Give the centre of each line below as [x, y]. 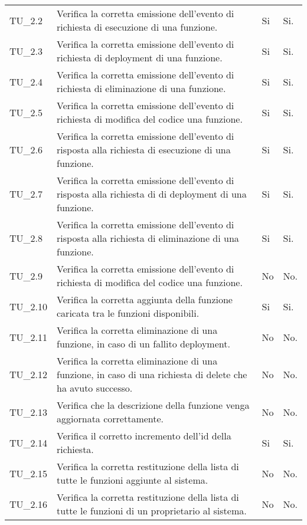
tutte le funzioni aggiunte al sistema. [133, 480]
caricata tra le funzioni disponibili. [128, 313]
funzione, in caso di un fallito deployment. [143, 344]
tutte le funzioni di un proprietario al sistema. [152, 511]
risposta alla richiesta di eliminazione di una [148, 238]
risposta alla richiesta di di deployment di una [152, 194]
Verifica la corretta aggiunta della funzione [145, 299]
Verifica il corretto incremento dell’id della [144, 436]
